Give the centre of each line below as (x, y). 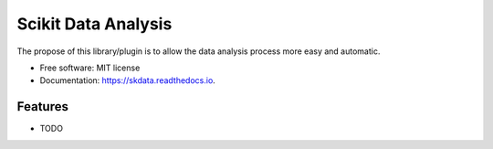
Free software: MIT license (90, 68)
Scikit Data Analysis (94, 24)
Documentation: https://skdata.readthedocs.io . (128, 80)
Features (42, 106)
